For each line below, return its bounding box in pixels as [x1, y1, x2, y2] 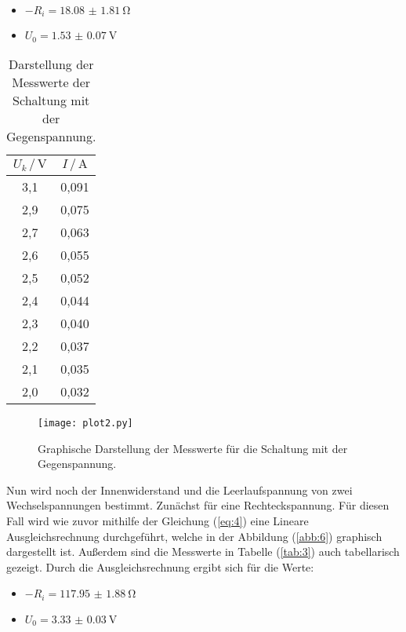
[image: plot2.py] [38, 417, 133, 429]
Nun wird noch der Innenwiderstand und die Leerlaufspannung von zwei [6, 481, 353, 498]
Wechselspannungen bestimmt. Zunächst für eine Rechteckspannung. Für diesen [6, 497, 390, 513]
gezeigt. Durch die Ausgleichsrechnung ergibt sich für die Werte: [6, 558, 314, 575]
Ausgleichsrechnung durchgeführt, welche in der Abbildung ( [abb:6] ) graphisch [6, 528, 382, 544]
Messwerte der [12, 72, 91, 91]
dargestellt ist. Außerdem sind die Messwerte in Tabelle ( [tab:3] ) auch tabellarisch [6, 543, 400, 560]
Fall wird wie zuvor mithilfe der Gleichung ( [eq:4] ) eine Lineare [6, 512, 309, 528]
